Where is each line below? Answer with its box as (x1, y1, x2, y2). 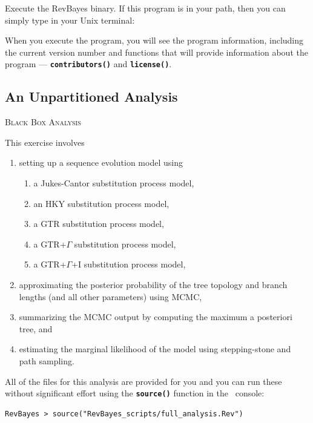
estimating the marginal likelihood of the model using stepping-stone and (19, 343, 291, 355)
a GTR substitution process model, (33, 217, 164, 230)
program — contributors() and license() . (5, 57, 172, 70)
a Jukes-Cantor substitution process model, (33, 177, 194, 189)
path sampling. (19, 354, 74, 367)
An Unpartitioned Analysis (5, 87, 178, 106)
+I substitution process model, (71, 258, 186, 271)
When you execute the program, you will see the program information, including (5, 34, 304, 47)
